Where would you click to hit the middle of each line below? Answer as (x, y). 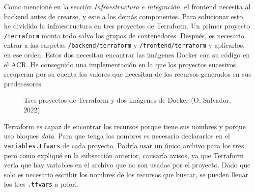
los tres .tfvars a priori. (42, 184)
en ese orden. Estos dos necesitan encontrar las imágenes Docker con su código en (127, 55)
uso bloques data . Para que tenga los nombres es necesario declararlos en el (117, 136)
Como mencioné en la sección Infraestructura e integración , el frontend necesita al (127, 6)
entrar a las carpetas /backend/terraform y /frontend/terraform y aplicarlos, (125, 45)
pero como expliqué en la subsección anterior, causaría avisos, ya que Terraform (124, 155)
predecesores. (24, 83)
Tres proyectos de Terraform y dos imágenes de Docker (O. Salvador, (127, 100)
